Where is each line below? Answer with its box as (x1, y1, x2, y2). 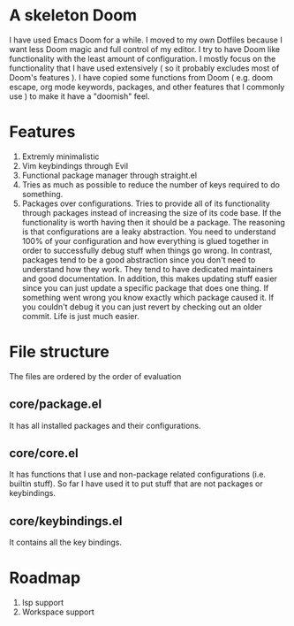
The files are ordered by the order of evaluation (9, 370, 182, 381)
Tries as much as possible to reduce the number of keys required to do (21, 179, 281, 190)
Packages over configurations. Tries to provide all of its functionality (21, 198, 271, 209)
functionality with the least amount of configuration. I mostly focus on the (9, 53, 276, 64)
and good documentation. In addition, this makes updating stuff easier (21, 273, 278, 284)
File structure (9, 342, 110, 363)
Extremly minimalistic (21, 151, 100, 162)
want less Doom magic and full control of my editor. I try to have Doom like (9, 43, 281, 54)
